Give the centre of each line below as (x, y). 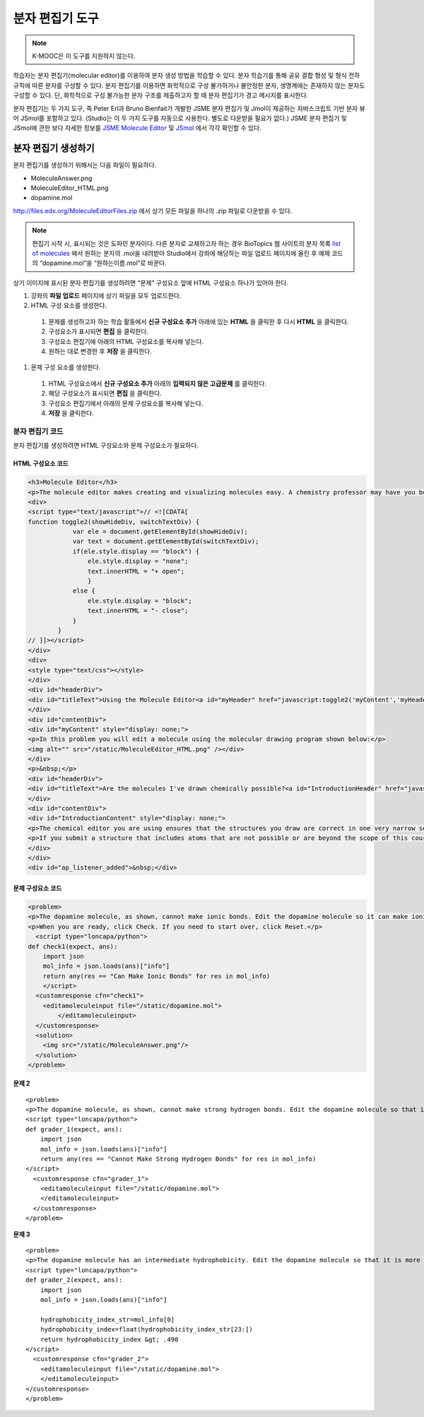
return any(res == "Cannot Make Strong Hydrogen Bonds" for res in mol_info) (178, 1159)
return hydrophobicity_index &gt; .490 (109, 1339)
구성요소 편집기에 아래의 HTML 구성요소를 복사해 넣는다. (126, 341)
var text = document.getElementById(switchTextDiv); (166, 541)
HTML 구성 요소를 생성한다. (69, 306)
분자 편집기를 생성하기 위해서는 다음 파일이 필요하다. (85, 165)
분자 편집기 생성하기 (54, 148)
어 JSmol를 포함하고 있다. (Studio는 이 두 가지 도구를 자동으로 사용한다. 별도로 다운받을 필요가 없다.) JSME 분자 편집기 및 (180, 118)
